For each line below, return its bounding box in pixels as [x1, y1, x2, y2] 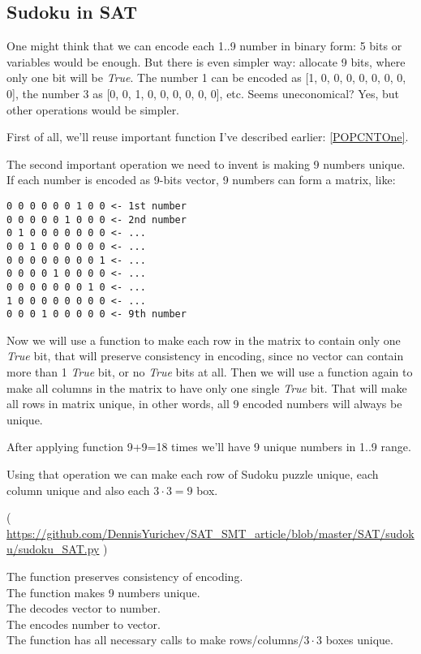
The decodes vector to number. [6, 600, 161, 617]
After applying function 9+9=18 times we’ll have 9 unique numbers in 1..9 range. [6, 438, 411, 455]
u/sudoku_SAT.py [6, 540, 100, 557]
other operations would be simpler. [6, 101, 180, 118]
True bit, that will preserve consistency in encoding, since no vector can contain [6, 347, 404, 364]
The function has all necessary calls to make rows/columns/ [6, 631, 304, 648]
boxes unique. [325, 631, 393, 648]
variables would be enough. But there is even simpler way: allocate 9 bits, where [6, 53, 406, 70]
